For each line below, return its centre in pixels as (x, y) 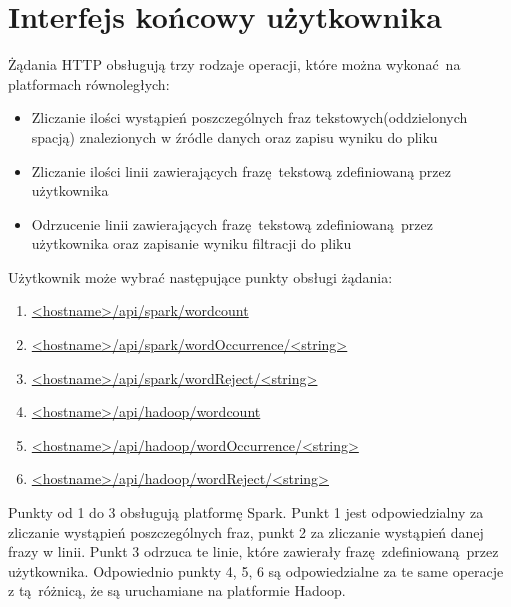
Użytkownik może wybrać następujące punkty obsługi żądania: (200, 276)
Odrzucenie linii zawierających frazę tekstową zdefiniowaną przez (232, 223)
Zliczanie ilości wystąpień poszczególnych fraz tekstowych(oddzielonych (249, 117)
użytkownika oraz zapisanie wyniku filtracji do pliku (191, 243)
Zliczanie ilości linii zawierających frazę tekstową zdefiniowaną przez (241, 170)
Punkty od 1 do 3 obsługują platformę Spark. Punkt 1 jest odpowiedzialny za (246, 512)
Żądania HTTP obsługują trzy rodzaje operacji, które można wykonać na (234, 64)
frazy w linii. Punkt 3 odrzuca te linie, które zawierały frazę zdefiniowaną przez (253, 551)
